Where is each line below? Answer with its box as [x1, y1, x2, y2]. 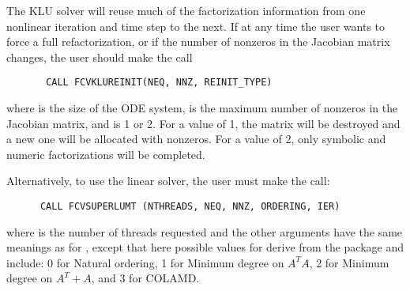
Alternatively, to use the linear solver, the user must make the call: [6, 172, 330, 189]
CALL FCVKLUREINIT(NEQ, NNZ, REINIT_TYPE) [46, 77, 273, 89]
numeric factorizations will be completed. [6, 145, 205, 162]
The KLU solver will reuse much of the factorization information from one [6, 2, 366, 18]
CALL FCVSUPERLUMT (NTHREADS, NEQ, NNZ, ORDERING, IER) [39, 201, 340, 212]
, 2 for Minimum [309, 254, 389, 270]
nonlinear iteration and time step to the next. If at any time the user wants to [6, 17, 386, 34]
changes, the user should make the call [6, 48, 193, 65]
